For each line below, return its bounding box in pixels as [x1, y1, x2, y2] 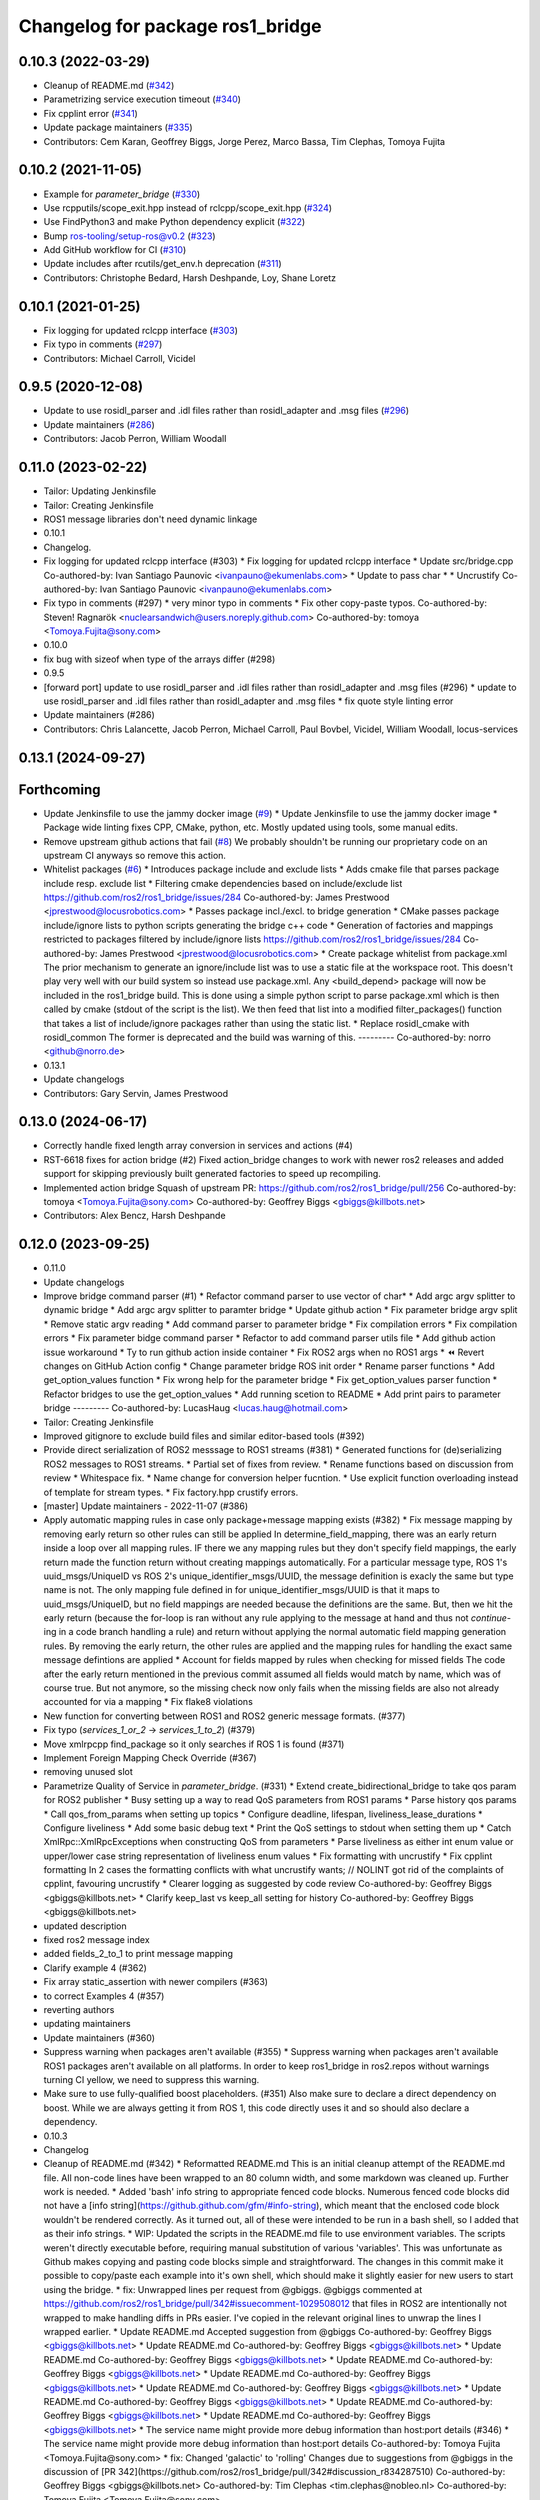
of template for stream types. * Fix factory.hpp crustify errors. [43, 1486, 299, 1498]
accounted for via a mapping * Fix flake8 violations [43, 1696, 254, 1708]
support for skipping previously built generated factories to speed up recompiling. [43, 1168, 382, 1180]
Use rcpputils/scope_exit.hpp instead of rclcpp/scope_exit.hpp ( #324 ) [43, 201, 333, 214]
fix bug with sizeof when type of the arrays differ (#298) [43, 653, 276, 665]
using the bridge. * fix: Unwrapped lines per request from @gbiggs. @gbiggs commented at [43, 2283, 423, 2295]
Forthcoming [18, 781, 101, 798]
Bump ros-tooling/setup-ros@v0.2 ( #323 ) [43, 230, 216, 242]
